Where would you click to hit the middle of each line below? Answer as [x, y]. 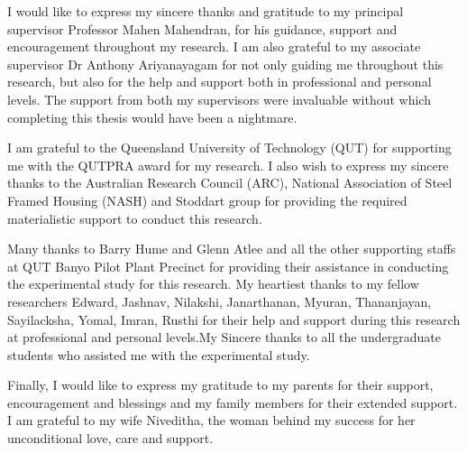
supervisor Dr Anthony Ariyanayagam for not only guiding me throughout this [225, 64]
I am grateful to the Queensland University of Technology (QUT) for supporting [229, 148]
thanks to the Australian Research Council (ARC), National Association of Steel [230, 183]
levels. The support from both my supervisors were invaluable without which [219, 99]
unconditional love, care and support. [110, 438]
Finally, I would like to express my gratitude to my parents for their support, [220, 385]
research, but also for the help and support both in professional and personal [220, 82]
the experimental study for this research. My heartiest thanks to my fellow [213, 284]
